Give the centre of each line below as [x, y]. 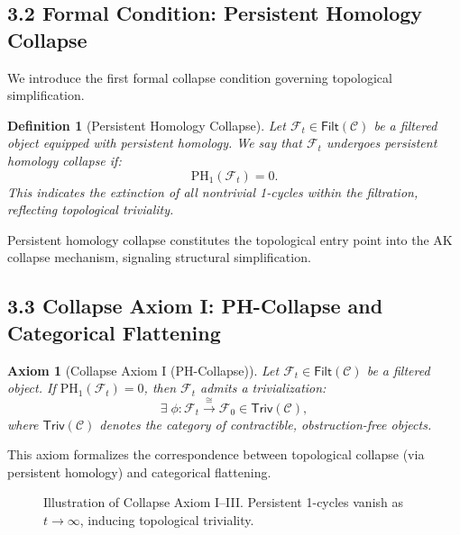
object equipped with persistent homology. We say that [155, 143]
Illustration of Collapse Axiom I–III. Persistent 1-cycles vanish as [223, 502]
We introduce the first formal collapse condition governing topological [200, 77]
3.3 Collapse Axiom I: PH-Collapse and [195, 306]
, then [160, 388]
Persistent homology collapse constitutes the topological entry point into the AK [230, 239]
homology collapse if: [64, 160]
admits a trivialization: [263, 388]
